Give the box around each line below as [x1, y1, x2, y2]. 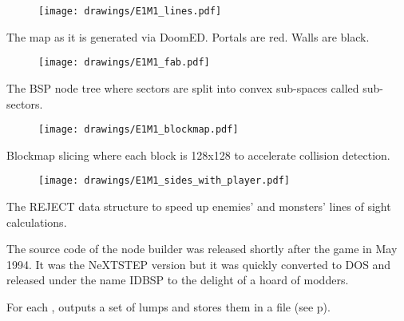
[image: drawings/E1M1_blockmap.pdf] [38, 124, 239, 136]
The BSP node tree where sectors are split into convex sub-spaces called [6, 79, 359, 96]
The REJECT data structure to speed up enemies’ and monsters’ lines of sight [6, 198, 391, 214]
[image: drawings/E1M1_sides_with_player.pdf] [38, 175, 290, 187]
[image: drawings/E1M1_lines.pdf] [38, 6, 222, 17]
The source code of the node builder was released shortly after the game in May [6, 240, 398, 257]
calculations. [6, 213, 67, 230]
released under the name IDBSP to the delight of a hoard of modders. [6, 271, 349, 288]
